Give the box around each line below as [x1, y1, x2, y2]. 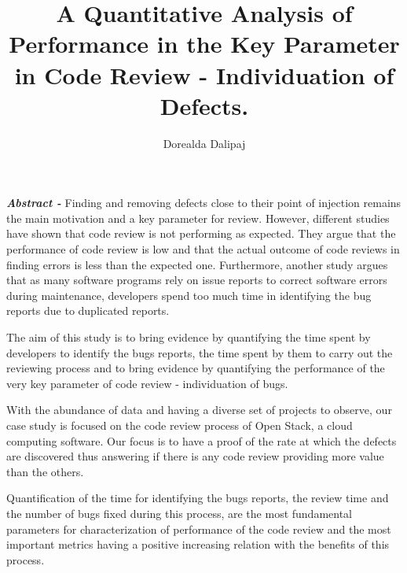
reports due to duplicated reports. [6, 302, 170, 319]
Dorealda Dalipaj [163, 135, 246, 151]
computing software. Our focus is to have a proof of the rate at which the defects [6, 432, 397, 449]
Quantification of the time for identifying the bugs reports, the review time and [6, 490, 389, 506]
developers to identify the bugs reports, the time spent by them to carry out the [6, 344, 393, 360]
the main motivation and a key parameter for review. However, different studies [6, 209, 390, 226]
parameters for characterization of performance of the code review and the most [6, 520, 391, 537]
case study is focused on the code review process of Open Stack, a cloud [6, 417, 353, 433]
